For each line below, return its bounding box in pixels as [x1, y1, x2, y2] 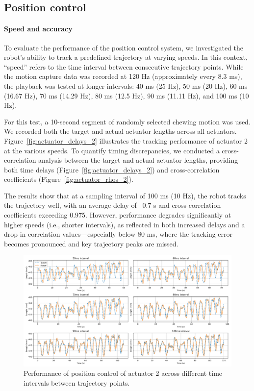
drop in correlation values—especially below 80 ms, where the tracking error [4, 229, 233, 239]
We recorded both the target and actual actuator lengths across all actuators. [4, 126, 237, 136]
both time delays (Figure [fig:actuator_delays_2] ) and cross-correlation [4, 164, 220, 174]
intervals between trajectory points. [24, 377, 130, 388]
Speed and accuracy [4, 24, 73, 34]
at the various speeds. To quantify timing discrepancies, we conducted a [4, 145, 220, 155]
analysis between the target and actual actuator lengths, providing [38, 155, 238, 165]
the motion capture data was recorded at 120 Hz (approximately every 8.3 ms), [4, 71, 242, 81]
